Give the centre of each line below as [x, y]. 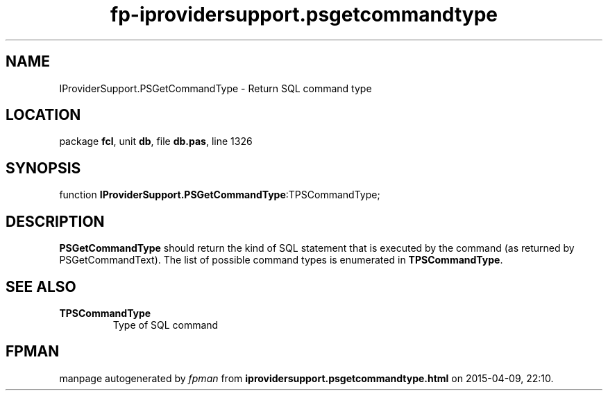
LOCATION [43, 115]
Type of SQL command [166, 325]
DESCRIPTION [55, 221]
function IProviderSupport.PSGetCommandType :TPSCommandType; [220, 195]
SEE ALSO [41, 286]
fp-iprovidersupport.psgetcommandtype [304, 15]
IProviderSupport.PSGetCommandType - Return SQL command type [216, 88]
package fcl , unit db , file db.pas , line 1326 [156, 141]
